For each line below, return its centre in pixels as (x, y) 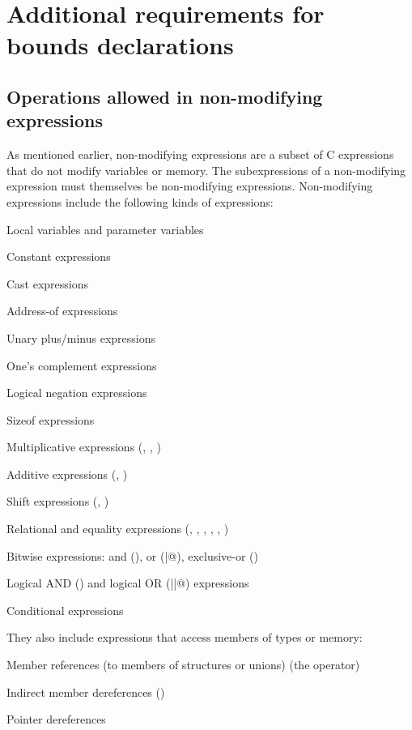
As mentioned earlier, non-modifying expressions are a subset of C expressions (200, 154)
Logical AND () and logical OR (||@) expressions (128, 583)
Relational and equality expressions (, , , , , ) (118, 529)
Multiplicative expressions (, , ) (84, 447)
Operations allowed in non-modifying (165, 96)
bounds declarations (120, 45)
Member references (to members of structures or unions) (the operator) (183, 665)
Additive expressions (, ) (67, 474)
